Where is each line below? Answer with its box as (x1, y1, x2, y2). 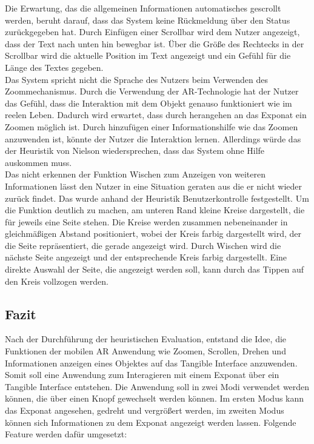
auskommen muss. (5, 156, 72, 168)
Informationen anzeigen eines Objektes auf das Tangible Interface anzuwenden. (5, 356, 298, 369)
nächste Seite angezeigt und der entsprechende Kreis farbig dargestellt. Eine (5, 251, 287, 263)
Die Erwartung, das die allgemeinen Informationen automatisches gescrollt (5, 2, 281, 14)
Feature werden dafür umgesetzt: (5, 428, 127, 440)
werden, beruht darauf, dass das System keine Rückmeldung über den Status (5, 13, 290, 26)
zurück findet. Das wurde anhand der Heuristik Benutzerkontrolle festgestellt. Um (5, 191, 309, 204)
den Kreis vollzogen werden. (5, 274, 109, 287)
